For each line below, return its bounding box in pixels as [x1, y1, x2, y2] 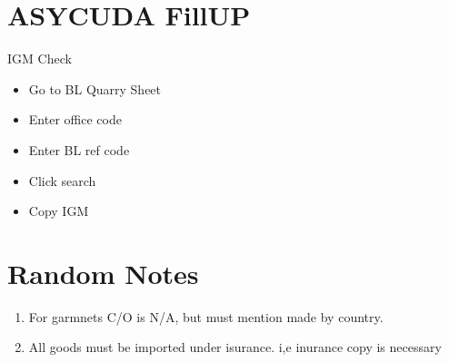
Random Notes [7, 254, 199, 291]
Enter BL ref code [28, 140, 130, 159]
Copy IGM [28, 201, 89, 220]
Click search [28, 171, 96, 190]
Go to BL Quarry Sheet [28, 79, 162, 98]
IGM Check [7, 49, 72, 68]
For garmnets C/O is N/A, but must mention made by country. [28, 307, 384, 326]
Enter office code [28, 110, 122, 129]
